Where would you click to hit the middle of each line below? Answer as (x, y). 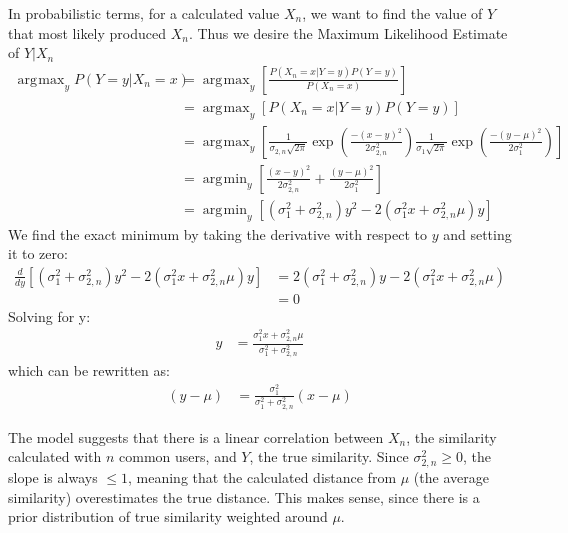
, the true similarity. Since (329, 456)
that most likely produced (87, 32)
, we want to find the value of (392, 13)
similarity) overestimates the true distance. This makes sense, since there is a (244, 496)
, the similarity (451, 436)
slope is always (53, 477)
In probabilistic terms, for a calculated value (144, 13)
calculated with (55, 456)
